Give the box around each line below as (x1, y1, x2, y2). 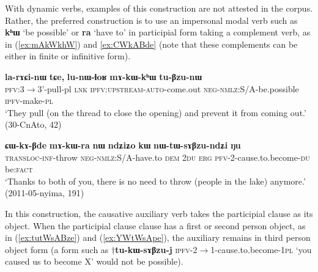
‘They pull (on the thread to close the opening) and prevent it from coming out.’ (5, 106, 306, 119)
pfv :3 (5, 82, 24, 95)
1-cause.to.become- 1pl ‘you (210, 243, 312, 255)
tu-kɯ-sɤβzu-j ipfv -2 (115, 243, 198, 255)
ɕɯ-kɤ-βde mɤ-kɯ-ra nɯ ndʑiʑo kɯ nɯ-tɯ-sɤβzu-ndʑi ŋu (5, 138, 241, 151)
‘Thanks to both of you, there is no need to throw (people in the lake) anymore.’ (5, 174, 306, 187)
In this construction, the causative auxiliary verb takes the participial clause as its (5, 207, 313, 219)
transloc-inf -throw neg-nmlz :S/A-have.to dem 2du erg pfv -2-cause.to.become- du (5, 150, 310, 163)
